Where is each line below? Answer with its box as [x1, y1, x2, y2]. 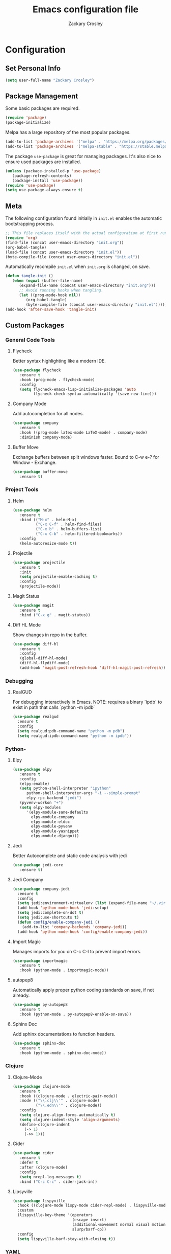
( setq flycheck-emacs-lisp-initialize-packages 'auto [19, 387, 136, 392]
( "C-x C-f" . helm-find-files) [35, 522, 102, 527]
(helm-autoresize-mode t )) [19, 541, 77, 546]
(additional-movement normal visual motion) [72, 1222, 168, 1227]
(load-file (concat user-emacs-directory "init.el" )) [5, 250, 122, 255]
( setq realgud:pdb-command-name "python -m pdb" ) [17, 728, 125, 733]
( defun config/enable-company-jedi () [17, 920, 100, 925]
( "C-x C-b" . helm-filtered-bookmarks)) [35, 531, 123, 536]
